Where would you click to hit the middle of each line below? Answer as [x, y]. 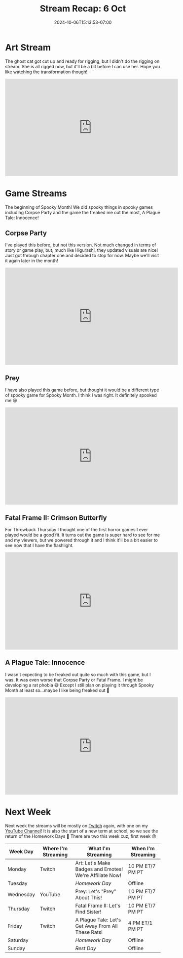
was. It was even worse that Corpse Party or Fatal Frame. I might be [74, 680]
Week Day [21, 851]
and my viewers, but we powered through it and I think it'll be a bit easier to [81, 540]
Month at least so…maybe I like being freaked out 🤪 [57, 690]
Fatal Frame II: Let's [98, 906]
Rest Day [86, 948]
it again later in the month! [32, 261]
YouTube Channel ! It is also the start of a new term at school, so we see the [82, 831]
